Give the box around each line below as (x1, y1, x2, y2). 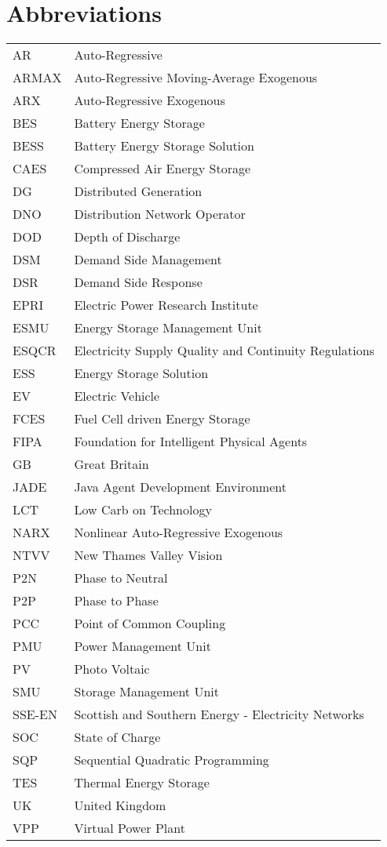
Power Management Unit (74, 637, 211, 656)
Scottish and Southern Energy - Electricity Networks (74, 705, 364, 724)
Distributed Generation (74, 182, 203, 201)
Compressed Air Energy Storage (74, 159, 251, 178)
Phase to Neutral (74, 569, 168, 587)
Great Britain (74, 455, 149, 474)
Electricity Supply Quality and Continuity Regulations (74, 341, 374, 360)
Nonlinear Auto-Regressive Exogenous (74, 523, 283, 542)
